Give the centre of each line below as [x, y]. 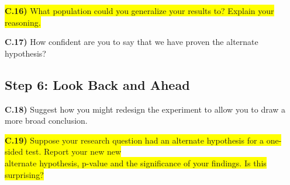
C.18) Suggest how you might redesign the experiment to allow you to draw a [145, 109]
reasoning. [23, 22]
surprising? [24, 174]
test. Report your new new [73, 151]
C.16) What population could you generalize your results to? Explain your [139, 11]
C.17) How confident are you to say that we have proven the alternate [132, 42]
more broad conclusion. [46, 121]
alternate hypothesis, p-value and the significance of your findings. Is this [136, 163]
